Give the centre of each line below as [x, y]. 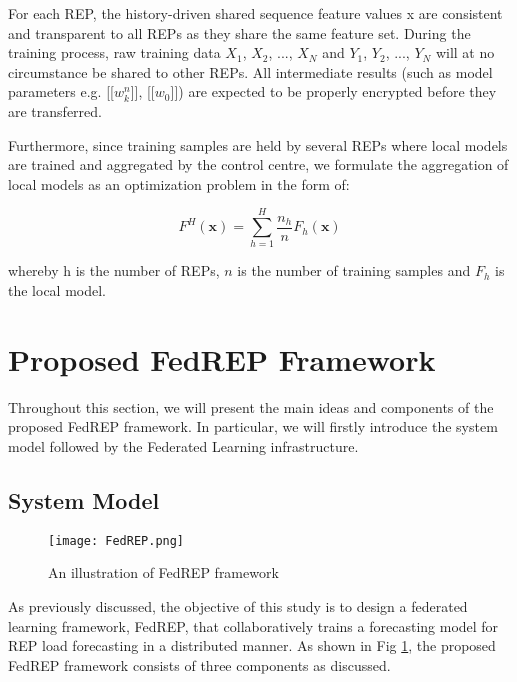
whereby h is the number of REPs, [114, 270]
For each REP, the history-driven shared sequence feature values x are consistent [255, 13]
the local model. [57, 290]
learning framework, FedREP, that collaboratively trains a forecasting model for [253, 625]
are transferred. [55, 110]
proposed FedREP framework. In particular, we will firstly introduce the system [253, 426]
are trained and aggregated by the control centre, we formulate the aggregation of [258, 164]
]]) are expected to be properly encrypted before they [333, 91]
